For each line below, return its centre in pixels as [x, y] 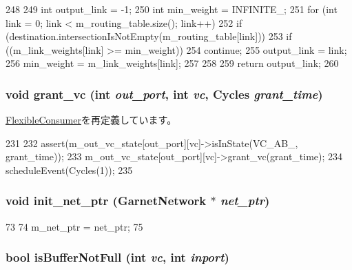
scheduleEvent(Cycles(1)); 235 [69, 170]
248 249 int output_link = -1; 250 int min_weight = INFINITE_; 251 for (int [172, 9]
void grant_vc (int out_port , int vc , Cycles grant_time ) [164, 94]
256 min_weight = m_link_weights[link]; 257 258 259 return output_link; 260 [172, 63]
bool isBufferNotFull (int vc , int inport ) [117, 257]
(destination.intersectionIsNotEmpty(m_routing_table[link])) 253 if [149, 36]
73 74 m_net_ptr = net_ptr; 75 [74, 226]
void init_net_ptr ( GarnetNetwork [106, 201]
